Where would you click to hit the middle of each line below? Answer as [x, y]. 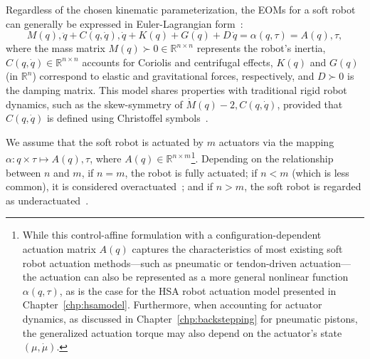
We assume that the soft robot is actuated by [105, 141]
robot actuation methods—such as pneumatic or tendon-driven [159, 262]
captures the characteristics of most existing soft [237, 248]
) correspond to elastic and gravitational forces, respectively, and [173, 76]
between [23, 172]
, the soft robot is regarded [303, 186]
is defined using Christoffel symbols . [127, 118]
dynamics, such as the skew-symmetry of [94, 104]
